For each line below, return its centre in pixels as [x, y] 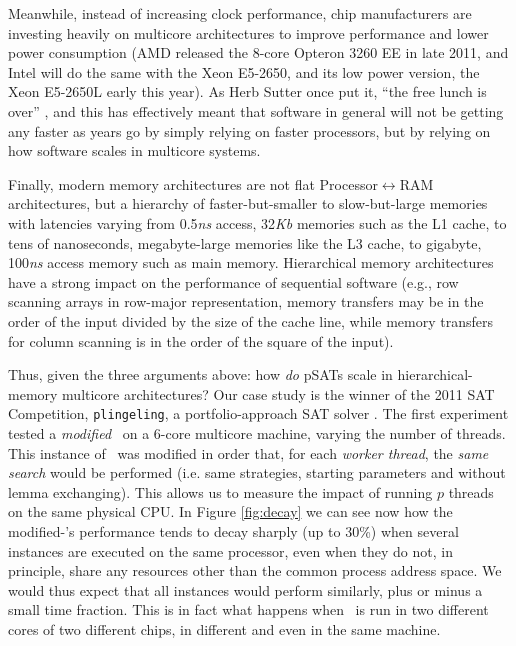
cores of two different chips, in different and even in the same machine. [224, 628]
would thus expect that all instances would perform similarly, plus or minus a [245, 589]
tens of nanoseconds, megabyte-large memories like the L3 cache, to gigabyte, [245, 242]
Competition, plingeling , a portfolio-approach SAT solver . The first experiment [258, 413]
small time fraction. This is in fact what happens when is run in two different [248, 609]
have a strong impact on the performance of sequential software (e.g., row [233, 281]
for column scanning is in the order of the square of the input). [201, 340]
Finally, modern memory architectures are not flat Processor [193, 183]
